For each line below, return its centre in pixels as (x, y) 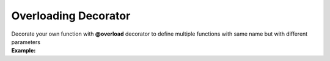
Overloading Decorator (71, 16)
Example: (24, 51)
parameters (26, 42)
